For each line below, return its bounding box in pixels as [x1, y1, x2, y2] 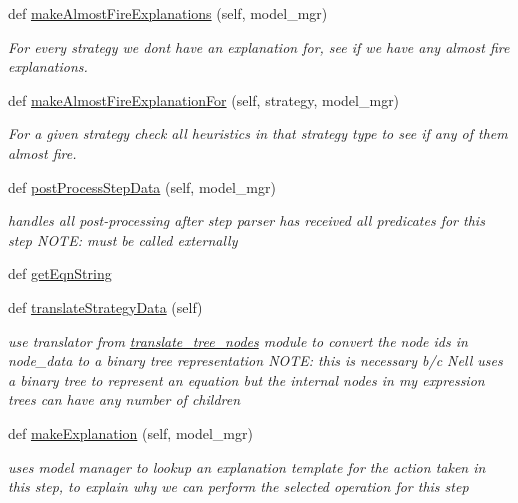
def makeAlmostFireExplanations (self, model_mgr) [8, 3, 328, 23]
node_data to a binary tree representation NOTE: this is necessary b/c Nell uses [8, 350, 503, 371]
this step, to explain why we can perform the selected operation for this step [8, 476, 469, 497]
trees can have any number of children [8, 389, 241, 410]
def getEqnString [8, 263, 112, 284]
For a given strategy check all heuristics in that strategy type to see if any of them [8, 123, 508, 144]
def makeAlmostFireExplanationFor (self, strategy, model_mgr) [8, 89, 400, 110]
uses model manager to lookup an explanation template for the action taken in [8, 456, 486, 477]
